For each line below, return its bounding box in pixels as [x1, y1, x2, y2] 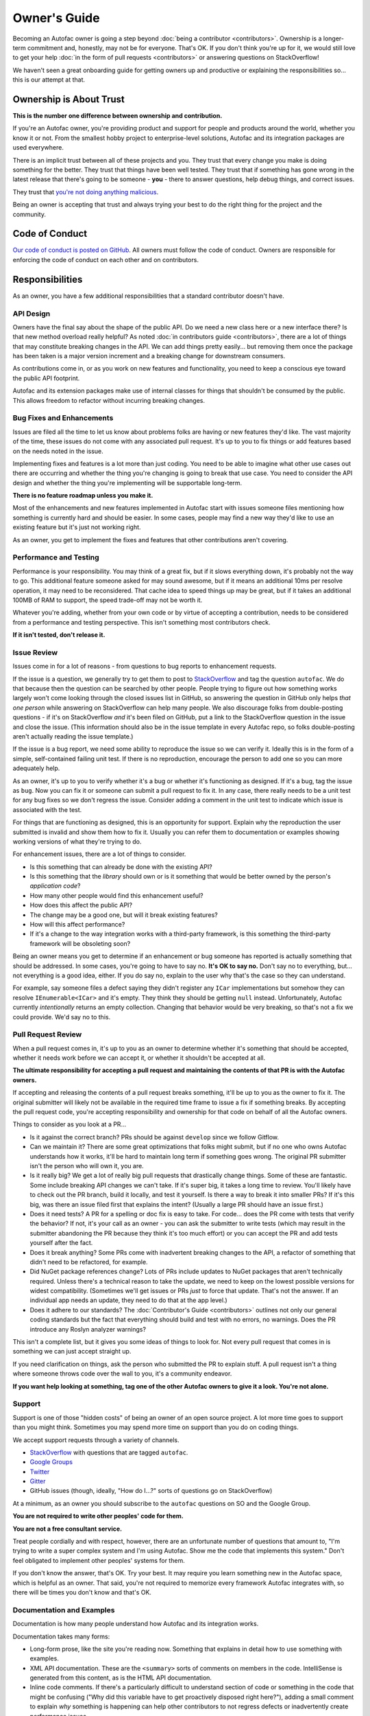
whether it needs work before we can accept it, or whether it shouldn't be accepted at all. [12, 1054, 266, 1062]
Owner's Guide [12, 10, 100, 25]
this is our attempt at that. [12, 76, 86, 84]
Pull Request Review [12, 1030, 82, 1039]
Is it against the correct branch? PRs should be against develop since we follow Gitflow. [29, 1133, 279, 1141]
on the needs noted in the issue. [12, 447, 104, 455]
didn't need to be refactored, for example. [29, 1257, 148, 1266]
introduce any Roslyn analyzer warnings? [29, 1325, 147, 1333]
